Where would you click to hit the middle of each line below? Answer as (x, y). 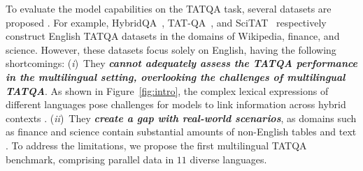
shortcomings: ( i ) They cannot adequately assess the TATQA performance (182, 63)
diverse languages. (228, 159)
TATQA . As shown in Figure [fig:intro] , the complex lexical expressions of (167, 90)
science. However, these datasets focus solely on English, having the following (171, 49)
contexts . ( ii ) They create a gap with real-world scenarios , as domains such (181, 118)
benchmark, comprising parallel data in (90, 159)
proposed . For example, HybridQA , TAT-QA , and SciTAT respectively (166, 22)
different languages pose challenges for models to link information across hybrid (176, 104)
